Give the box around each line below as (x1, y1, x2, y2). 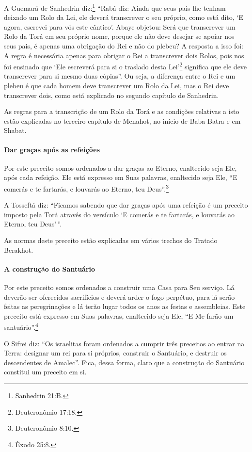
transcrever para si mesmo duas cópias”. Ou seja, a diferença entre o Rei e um (4, 71, 236, 81)
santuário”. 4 (4, 321, 38, 332)
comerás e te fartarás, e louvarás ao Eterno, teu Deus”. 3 (4, 182, 169, 194)
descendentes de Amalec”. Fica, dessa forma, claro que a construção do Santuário (4, 357, 245, 367)
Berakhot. (4, 244, 33, 255)
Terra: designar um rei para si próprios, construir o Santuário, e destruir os (4, 348, 227, 358)
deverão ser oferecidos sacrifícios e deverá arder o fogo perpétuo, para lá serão (4, 291, 235, 302)
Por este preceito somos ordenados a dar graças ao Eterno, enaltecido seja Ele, (4, 162, 237, 173)
